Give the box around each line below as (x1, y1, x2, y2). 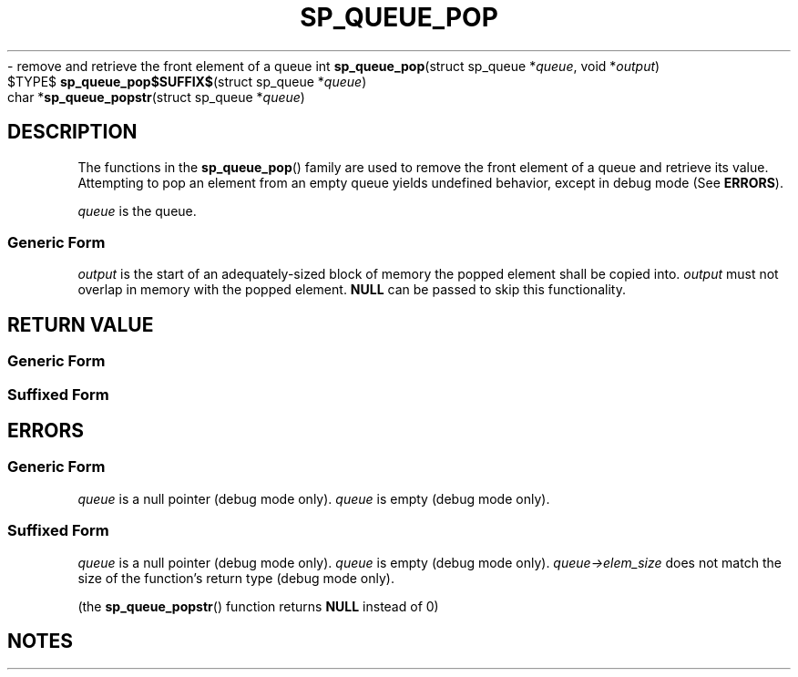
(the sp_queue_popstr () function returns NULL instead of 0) (77, 598, 439, 614)
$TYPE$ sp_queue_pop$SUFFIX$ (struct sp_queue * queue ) (7, 73, 367, 89)
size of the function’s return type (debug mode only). (77, 569, 394, 586)
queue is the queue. (77, 202, 197, 219)
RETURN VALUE (7, 313, 154, 336)
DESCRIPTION (7, 120, 138, 144)
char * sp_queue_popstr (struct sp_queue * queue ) (7, 88, 305, 105)
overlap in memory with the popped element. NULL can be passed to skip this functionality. (77, 282, 626, 298)
